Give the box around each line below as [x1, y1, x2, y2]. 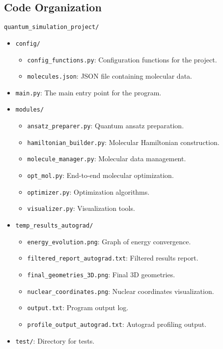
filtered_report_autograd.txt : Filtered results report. [27, 253, 198, 263]
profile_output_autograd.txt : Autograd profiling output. [27, 319, 207, 329]
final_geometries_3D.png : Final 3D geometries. [27, 269, 175, 280]
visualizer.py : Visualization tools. [27, 203, 135, 213]
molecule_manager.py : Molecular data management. [27, 153, 186, 164]
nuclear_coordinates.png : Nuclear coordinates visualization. [27, 286, 214, 296]
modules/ [15, 106, 44, 114]
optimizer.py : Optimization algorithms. [27, 186, 150, 197]
